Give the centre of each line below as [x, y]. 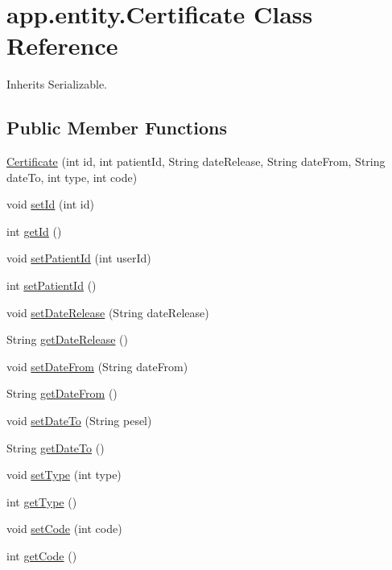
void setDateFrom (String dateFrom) [97, 366]
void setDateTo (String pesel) [79, 421]
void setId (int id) [50, 204]
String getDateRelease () [68, 339]
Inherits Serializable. [57, 84]
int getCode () [42, 556]
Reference [62, 45]
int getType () [42, 501]
